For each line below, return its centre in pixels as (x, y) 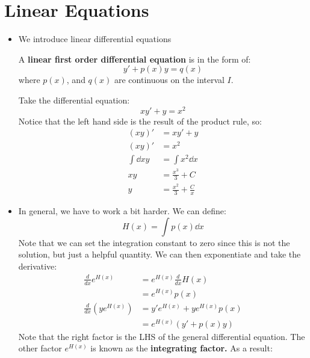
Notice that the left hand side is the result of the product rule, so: (140, 121)
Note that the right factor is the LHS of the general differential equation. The (162, 336)
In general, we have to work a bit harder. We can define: (122, 211)
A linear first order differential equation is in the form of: (135, 59)
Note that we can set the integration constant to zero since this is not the (154, 242)
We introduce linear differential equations (95, 39)
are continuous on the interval (169, 80)
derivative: (38, 266)
